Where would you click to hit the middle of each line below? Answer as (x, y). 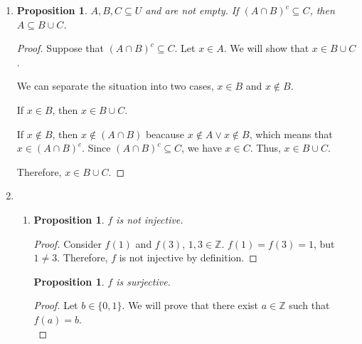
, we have (202, 148)
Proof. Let (56, 305)
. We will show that (266, 48)
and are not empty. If (192, 10)
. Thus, (265, 148)
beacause (165, 134)
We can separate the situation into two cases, (115, 86)
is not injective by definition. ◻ (188, 257)
